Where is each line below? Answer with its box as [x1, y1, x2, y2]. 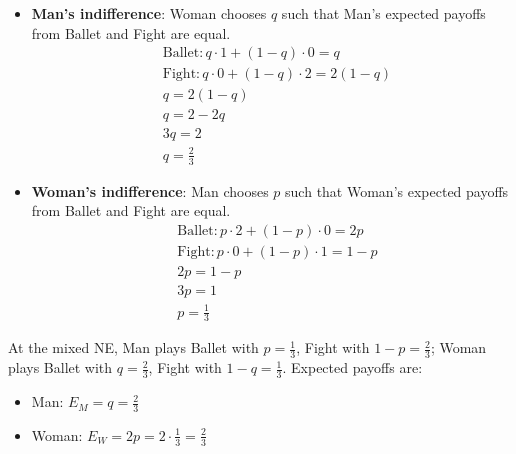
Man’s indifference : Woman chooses [31, 3, 267, 23]
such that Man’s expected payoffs [281, 3, 486, 23]
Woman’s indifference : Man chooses [31, 180, 269, 201]
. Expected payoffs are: [282, 357, 423, 378]
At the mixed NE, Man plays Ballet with [8, 337, 259, 358]
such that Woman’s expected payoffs [285, 180, 509, 201]
